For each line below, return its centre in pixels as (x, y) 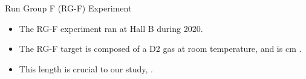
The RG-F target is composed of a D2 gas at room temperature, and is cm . (160, 49)
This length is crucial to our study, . (86, 68)
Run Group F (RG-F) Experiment (68, 8)
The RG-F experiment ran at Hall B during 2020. (111, 28)
